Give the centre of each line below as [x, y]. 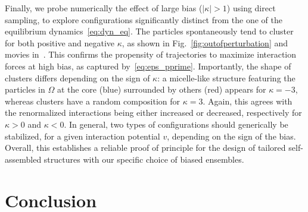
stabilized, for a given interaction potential [83, 136]
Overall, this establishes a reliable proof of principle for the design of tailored [145, 148]
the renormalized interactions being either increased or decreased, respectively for [153, 113]
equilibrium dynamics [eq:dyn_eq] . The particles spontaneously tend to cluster [149, 31]
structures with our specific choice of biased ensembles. [144, 159]
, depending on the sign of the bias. [231, 136]
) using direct [251, 8]
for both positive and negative [60, 42]
